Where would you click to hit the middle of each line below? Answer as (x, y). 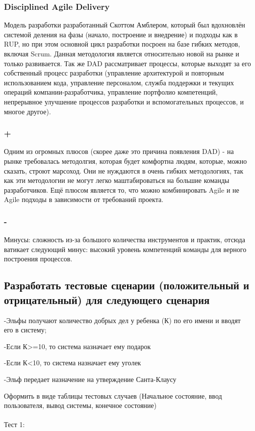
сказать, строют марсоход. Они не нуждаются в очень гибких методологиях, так (124, 170)
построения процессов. (38, 259)
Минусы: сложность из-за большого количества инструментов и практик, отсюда (125, 240)
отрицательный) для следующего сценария (107, 299)
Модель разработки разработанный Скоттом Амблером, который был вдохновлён (125, 25)
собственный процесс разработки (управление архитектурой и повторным (114, 73)
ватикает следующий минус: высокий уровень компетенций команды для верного (125, 249)
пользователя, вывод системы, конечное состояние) (80, 405)
